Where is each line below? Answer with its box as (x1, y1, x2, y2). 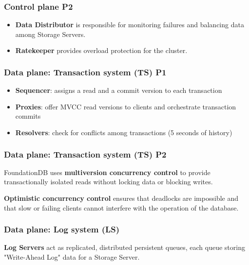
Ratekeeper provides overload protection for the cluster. (15, 45, 188, 55)
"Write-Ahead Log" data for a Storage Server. (4, 252, 140, 262)
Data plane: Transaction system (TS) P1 (4, 66, 167, 78)
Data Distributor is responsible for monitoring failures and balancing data (15, 19, 244, 30)
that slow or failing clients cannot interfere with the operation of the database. (4, 202, 239, 212)
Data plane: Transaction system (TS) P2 (4, 148, 167, 160)
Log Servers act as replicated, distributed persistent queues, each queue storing (4, 242, 245, 252)
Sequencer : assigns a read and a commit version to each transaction (15, 85, 222, 95)
